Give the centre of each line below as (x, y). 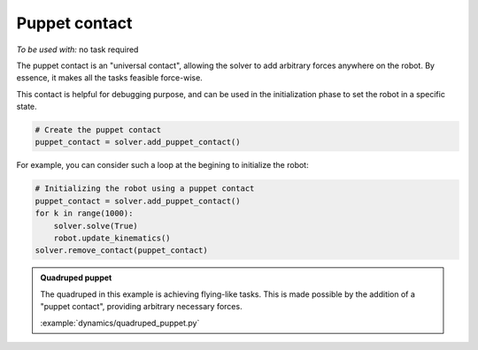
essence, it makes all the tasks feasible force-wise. (109, 78)
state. (27, 107)
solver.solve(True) (96, 226)
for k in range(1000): (84, 213)
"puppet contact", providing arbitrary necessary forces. (141, 307)
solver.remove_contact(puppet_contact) (121, 251)
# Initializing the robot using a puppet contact (145, 189)
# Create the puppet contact (98, 130)
